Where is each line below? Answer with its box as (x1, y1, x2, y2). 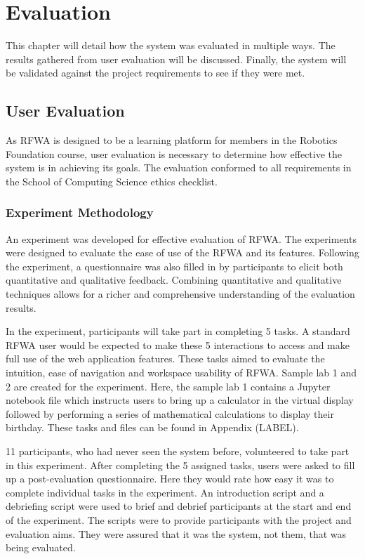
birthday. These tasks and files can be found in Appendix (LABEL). (6, 420, 299, 435)
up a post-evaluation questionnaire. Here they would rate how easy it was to (6, 471, 334, 486)
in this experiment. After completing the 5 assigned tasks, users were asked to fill (6, 457, 355, 472)
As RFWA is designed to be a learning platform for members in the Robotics (6, 133, 338, 147)
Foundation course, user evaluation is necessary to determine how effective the (6, 146, 343, 161)
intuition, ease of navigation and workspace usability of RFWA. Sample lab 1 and (6, 365, 357, 380)
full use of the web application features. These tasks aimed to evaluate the (6, 351, 325, 366)
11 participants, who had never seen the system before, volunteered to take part (6, 444, 350, 459)
